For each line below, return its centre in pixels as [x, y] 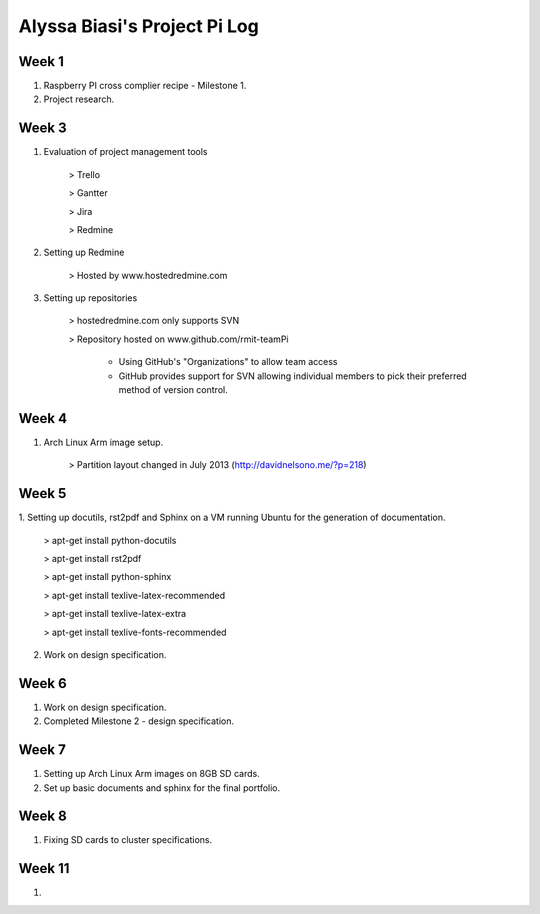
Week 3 [42, 128]
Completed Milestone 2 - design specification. [139, 721]
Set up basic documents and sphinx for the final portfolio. [162, 787]
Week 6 [42, 683]
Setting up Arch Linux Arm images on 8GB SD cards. [151, 774]
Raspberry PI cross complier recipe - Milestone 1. [145, 86]
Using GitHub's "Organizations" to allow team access [228, 362]
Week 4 [43, 418]
